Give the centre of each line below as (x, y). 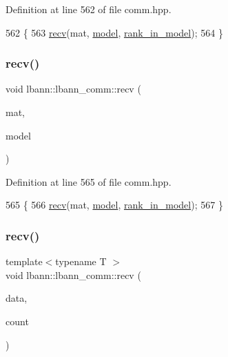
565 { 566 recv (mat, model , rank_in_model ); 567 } (114, 205)
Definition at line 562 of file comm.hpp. (89, 9)
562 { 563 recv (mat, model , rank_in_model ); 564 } (114, 32)
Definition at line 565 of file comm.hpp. (89, 181)
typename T (81, 261)
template (24, 261)
